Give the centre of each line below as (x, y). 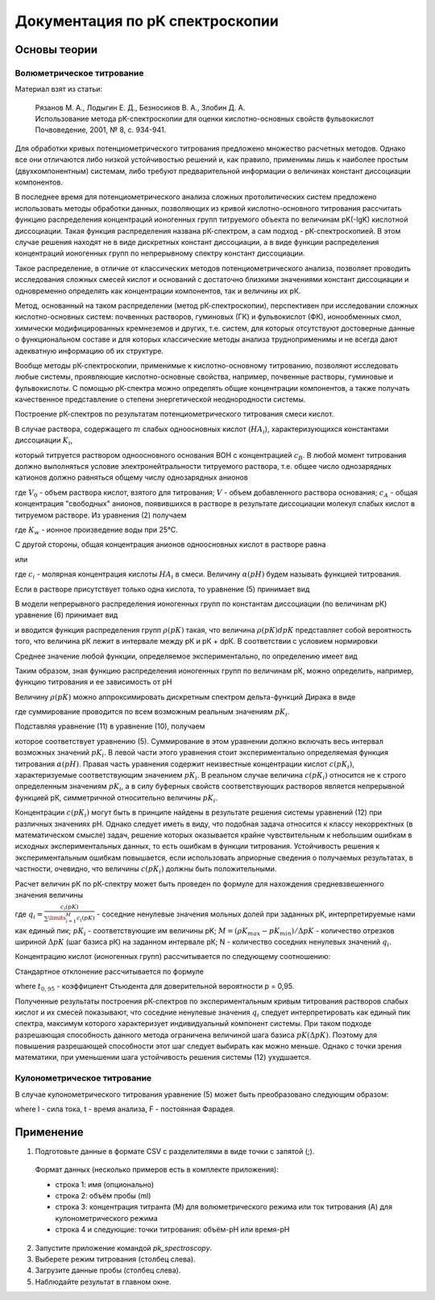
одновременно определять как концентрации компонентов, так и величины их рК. (158, 291)
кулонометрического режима (107, 1218)
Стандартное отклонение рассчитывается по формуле (110, 971)
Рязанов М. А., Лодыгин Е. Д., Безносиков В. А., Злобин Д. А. (140, 107)
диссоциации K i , (44, 441)
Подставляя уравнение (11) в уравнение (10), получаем (110, 726)
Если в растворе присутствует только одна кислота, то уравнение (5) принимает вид (162, 589)
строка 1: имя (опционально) (105, 1184)
